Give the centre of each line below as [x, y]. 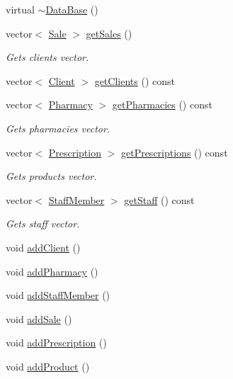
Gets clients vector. [47, 57]
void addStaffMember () [58, 295]
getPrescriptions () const [174, 152]
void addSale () [39, 318]
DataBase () [72, 9]
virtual [20, 9]
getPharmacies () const [162, 104]
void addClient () [43, 247]
